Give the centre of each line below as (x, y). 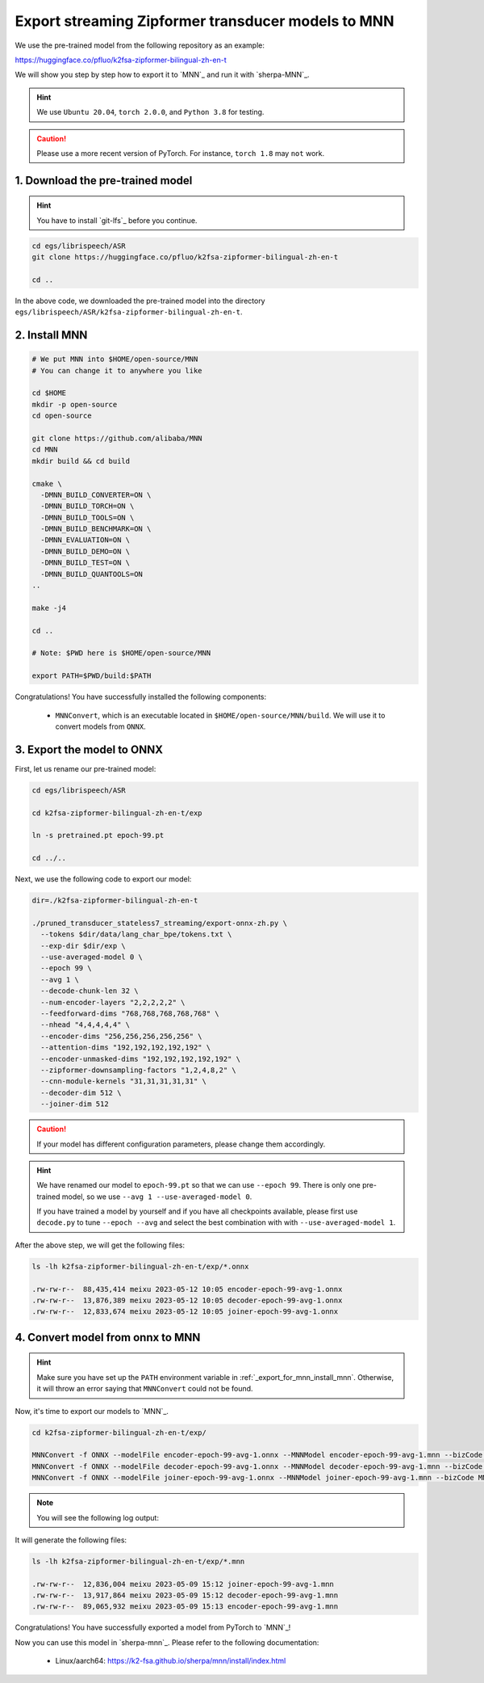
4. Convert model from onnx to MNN (108, 1337)
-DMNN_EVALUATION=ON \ (86, 540)
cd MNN (45, 450)
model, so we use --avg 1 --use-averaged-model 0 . (157, 1197)
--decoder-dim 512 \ (81, 1092)
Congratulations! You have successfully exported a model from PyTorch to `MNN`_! (153, 1627)
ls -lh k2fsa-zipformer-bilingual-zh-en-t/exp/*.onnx (140, 1266)
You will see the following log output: (98, 1517)
